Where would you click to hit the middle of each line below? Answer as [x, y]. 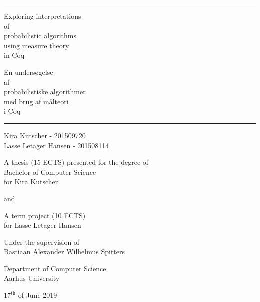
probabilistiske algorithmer [45, 92]
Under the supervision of [42, 242]
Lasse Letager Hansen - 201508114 [57, 145]
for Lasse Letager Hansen [43, 225]
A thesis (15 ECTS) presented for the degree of [76, 162]
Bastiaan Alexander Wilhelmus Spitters [65, 252]
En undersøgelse [29, 72]
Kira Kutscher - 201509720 [45, 135]
